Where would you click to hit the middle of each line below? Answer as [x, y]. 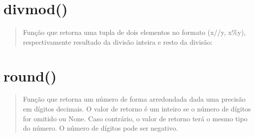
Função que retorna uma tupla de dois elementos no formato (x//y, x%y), [134, 32]
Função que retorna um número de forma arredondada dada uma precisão [134, 99]
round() [30, 75]
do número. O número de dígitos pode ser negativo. [100, 128]
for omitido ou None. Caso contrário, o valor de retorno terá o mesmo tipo [135, 118]
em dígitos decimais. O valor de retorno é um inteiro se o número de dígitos [137, 109]
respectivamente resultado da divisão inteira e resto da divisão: [118, 41]
